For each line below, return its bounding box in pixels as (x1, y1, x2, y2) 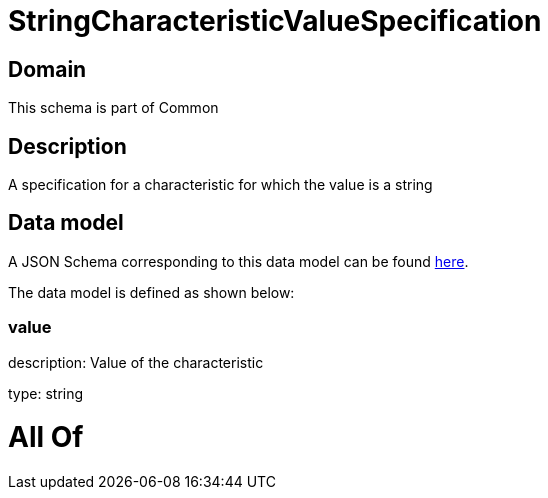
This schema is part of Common (8, 99, 219, 117)
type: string (8, 384, 84, 402)
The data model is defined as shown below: (8, 283, 295, 301)
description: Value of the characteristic (8, 353, 264, 371)
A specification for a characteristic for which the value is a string (8, 176, 433, 194)
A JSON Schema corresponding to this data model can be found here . (8, 252, 469, 270)
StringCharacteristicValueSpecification (8, 4, 542, 38)
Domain (8, 56, 87, 82)
